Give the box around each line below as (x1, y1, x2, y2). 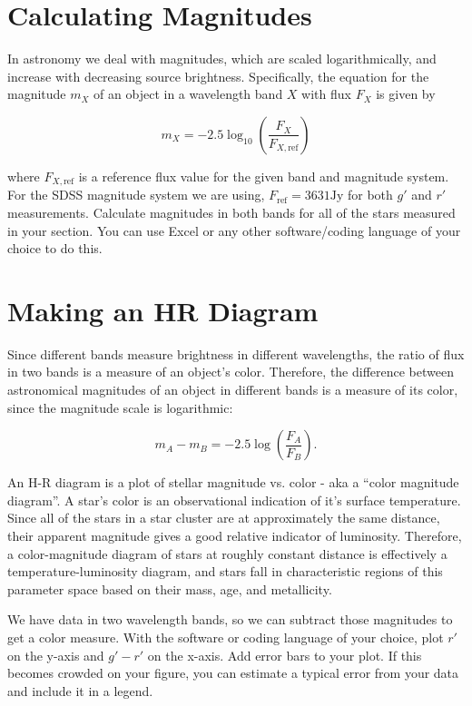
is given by (376, 84, 436, 103)
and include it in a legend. (7, 681, 153, 700)
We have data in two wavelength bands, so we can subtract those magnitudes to (7, 610, 453, 629)
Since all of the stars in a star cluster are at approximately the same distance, (7, 508, 440, 527)
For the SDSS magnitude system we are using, (7, 185, 265, 204)
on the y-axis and (7, 645, 104, 664)
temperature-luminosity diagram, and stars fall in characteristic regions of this (7, 562, 443, 581)
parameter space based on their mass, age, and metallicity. (7, 579, 332, 598)
